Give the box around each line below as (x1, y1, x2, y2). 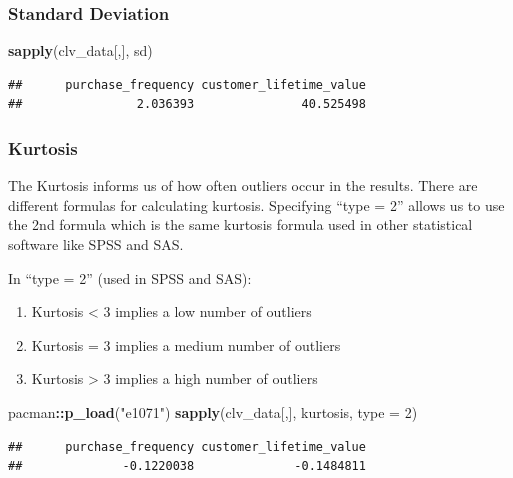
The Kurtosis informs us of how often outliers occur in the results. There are (8, 175, 478, 196)
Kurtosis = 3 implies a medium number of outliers (31, 334, 341, 355)
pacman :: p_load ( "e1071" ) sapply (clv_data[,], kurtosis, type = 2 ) (8, 401, 418, 422)
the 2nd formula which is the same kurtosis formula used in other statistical (8, 214, 473, 235)
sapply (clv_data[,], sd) (8, 40, 153, 61)
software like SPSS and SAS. (8, 234, 184, 254)
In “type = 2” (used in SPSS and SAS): (8, 267, 252, 288)
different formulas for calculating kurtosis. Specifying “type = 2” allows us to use (8, 194, 505, 215)
